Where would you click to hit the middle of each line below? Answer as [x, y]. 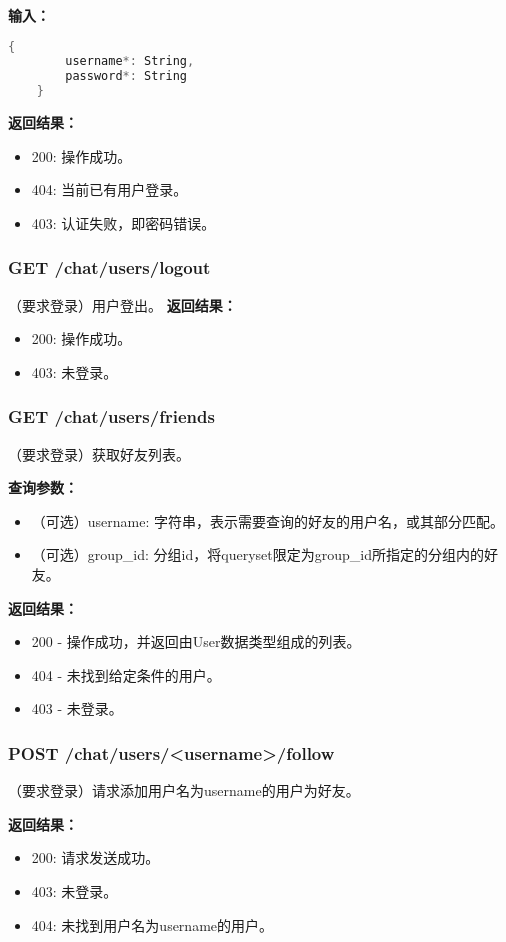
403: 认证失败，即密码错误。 [123, 222]
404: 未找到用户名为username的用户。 [152, 924]
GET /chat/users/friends [111, 416]
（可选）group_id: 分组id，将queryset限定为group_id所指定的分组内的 [257, 554]
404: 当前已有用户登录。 [109, 189]
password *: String [126, 76]
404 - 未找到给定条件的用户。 [126, 674]
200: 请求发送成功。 [95, 857]
